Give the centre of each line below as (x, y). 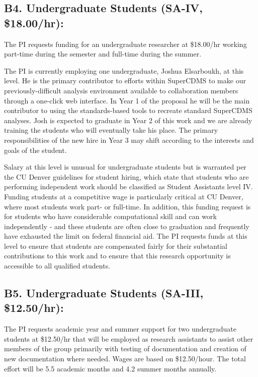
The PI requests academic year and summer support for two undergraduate (120, 329)
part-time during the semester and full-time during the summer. (103, 54)
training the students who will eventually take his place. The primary (111, 130)
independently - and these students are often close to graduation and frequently (127, 226)
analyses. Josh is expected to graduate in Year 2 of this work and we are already (128, 120)
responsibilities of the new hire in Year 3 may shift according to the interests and (129, 140)
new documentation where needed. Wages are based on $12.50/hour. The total (125, 359)
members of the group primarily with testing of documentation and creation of (125, 348)
